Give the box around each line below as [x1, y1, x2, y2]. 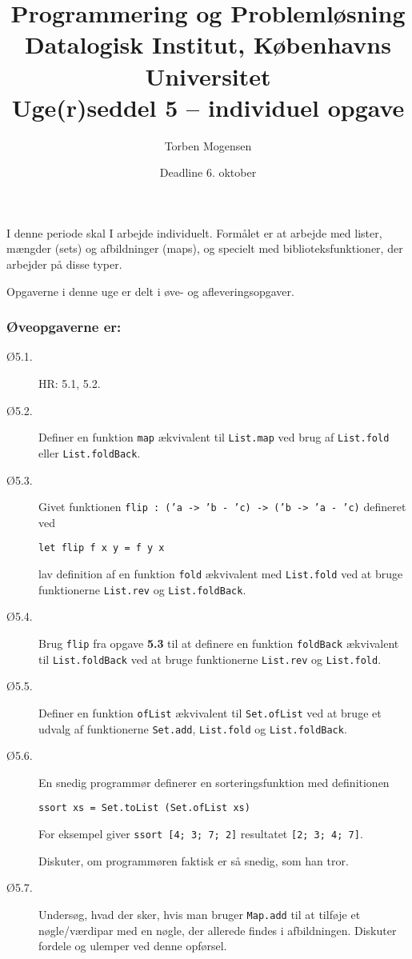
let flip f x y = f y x [38, 542, 165, 554]
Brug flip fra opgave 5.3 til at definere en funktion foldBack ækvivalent [38, 634, 399, 651]
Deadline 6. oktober [159, 164, 257, 181]
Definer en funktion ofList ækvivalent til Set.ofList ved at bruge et [38, 704, 382, 721]
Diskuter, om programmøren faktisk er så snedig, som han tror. [38, 852, 349, 869]
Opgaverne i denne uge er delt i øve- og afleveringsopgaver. [6, 282, 294, 299]
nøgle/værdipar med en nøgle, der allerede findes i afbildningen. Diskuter [38, 921, 397, 938]
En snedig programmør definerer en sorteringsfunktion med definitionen [38, 773, 390, 790]
